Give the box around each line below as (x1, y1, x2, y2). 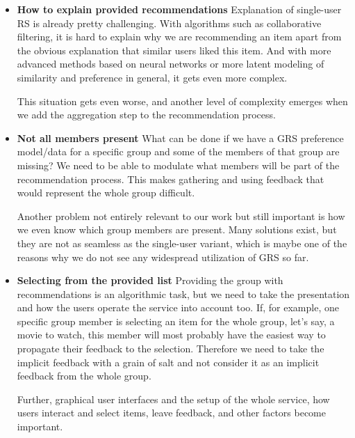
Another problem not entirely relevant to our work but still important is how (17, 208, 345, 223)
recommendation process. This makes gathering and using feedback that (17, 171, 324, 186)
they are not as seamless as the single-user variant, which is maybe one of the (17, 235, 347, 250)
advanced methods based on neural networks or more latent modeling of (17, 56, 324, 71)
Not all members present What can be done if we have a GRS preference (17, 130, 344, 145)
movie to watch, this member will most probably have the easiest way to (17, 327, 326, 342)
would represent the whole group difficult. (17, 185, 195, 200)
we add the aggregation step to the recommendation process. (17, 107, 276, 122)
